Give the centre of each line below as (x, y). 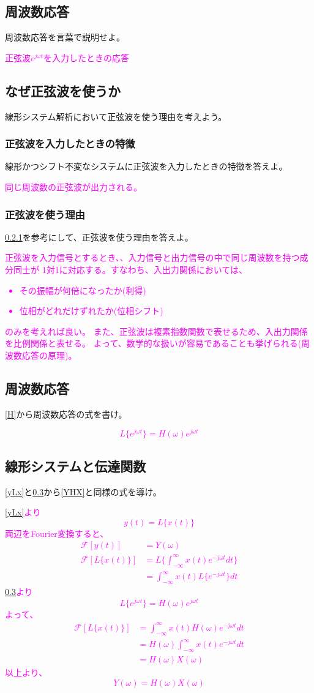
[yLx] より (23, 512)
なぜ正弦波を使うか (63, 90)
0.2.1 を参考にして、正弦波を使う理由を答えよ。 (99, 237)
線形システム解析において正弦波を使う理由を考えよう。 (116, 116)
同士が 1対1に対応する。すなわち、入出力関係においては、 (130, 269)
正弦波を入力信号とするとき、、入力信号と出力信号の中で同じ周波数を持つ (152, 257)
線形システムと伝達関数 (76, 466)
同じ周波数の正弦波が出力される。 (73, 187)
